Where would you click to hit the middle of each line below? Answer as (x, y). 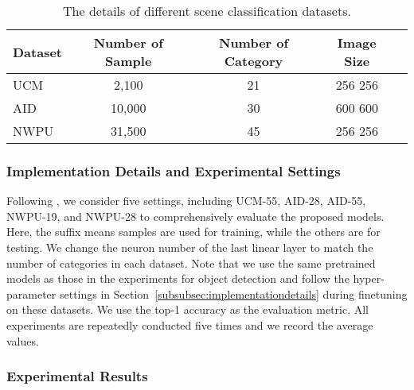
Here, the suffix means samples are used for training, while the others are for (193, 232)
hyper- (369, 278)
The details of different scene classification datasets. (207, 11)
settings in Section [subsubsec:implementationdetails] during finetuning (233, 293)
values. (23, 340)
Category (254, 61)
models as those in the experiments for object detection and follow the (178, 278)
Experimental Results (77, 376)
